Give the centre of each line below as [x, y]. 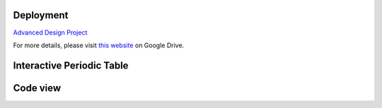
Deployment [41, 15]
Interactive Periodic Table [71, 65]
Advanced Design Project [50, 32]
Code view [37, 88]
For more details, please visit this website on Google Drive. [99, 45]
